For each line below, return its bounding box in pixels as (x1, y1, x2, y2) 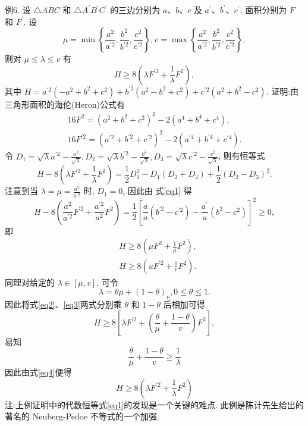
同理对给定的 (5, 275, 55, 288)
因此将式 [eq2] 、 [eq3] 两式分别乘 (5, 297, 122, 310)
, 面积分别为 (240, 4, 287, 15)
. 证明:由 (266, 84, 299, 97)
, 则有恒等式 (218, 149, 265, 162)
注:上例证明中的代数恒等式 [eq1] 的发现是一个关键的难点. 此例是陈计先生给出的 (5, 398, 304, 411)
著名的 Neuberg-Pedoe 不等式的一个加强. (5, 410, 160, 422)
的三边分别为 (110, 4, 161, 15)
